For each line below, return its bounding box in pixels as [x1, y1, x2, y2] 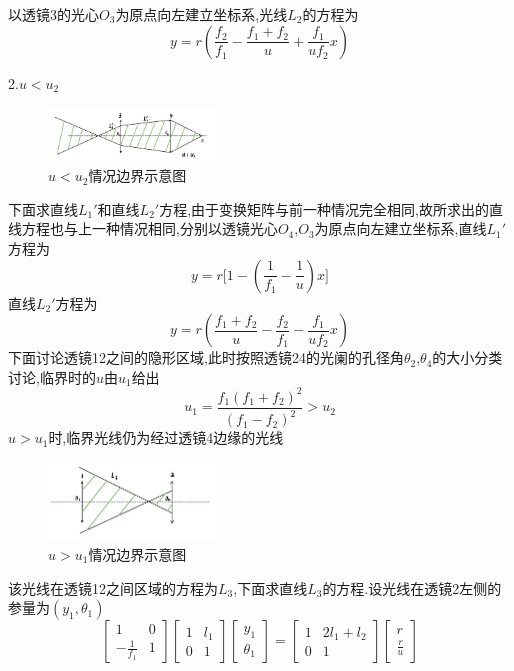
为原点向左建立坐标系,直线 [314, 218, 487, 239]
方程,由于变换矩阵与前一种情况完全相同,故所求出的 [159, 198, 489, 219]
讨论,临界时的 [8, 366, 96, 387]
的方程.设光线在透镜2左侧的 [322, 577, 502, 598]
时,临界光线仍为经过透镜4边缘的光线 [48, 427, 284, 448]
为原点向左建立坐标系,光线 [115, 4, 288, 24]
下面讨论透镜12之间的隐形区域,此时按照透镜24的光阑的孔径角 [8, 347, 404, 368]
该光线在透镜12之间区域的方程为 [8, 577, 218, 598]
